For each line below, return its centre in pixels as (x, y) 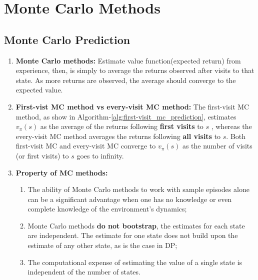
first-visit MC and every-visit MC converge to (86, 146)
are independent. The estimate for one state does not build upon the (133, 235)
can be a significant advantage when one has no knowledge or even (130, 199)
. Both (236, 136)
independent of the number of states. (84, 272)
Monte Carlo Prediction (67, 39)
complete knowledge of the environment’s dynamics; (107, 209)
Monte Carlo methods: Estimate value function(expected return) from (128, 60)
